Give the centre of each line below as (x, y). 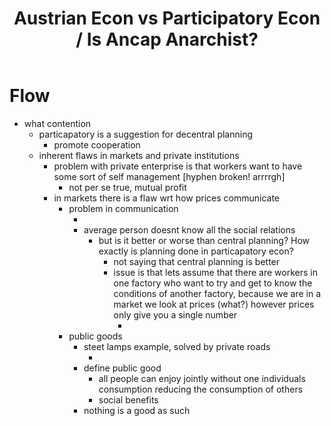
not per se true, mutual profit (127, 187)
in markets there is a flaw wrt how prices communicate (167, 198)
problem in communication (123, 208)
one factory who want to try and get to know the (213, 283)
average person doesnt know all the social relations (189, 229)
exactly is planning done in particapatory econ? (196, 251)
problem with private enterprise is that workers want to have (178, 166)
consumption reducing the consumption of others (201, 389)
